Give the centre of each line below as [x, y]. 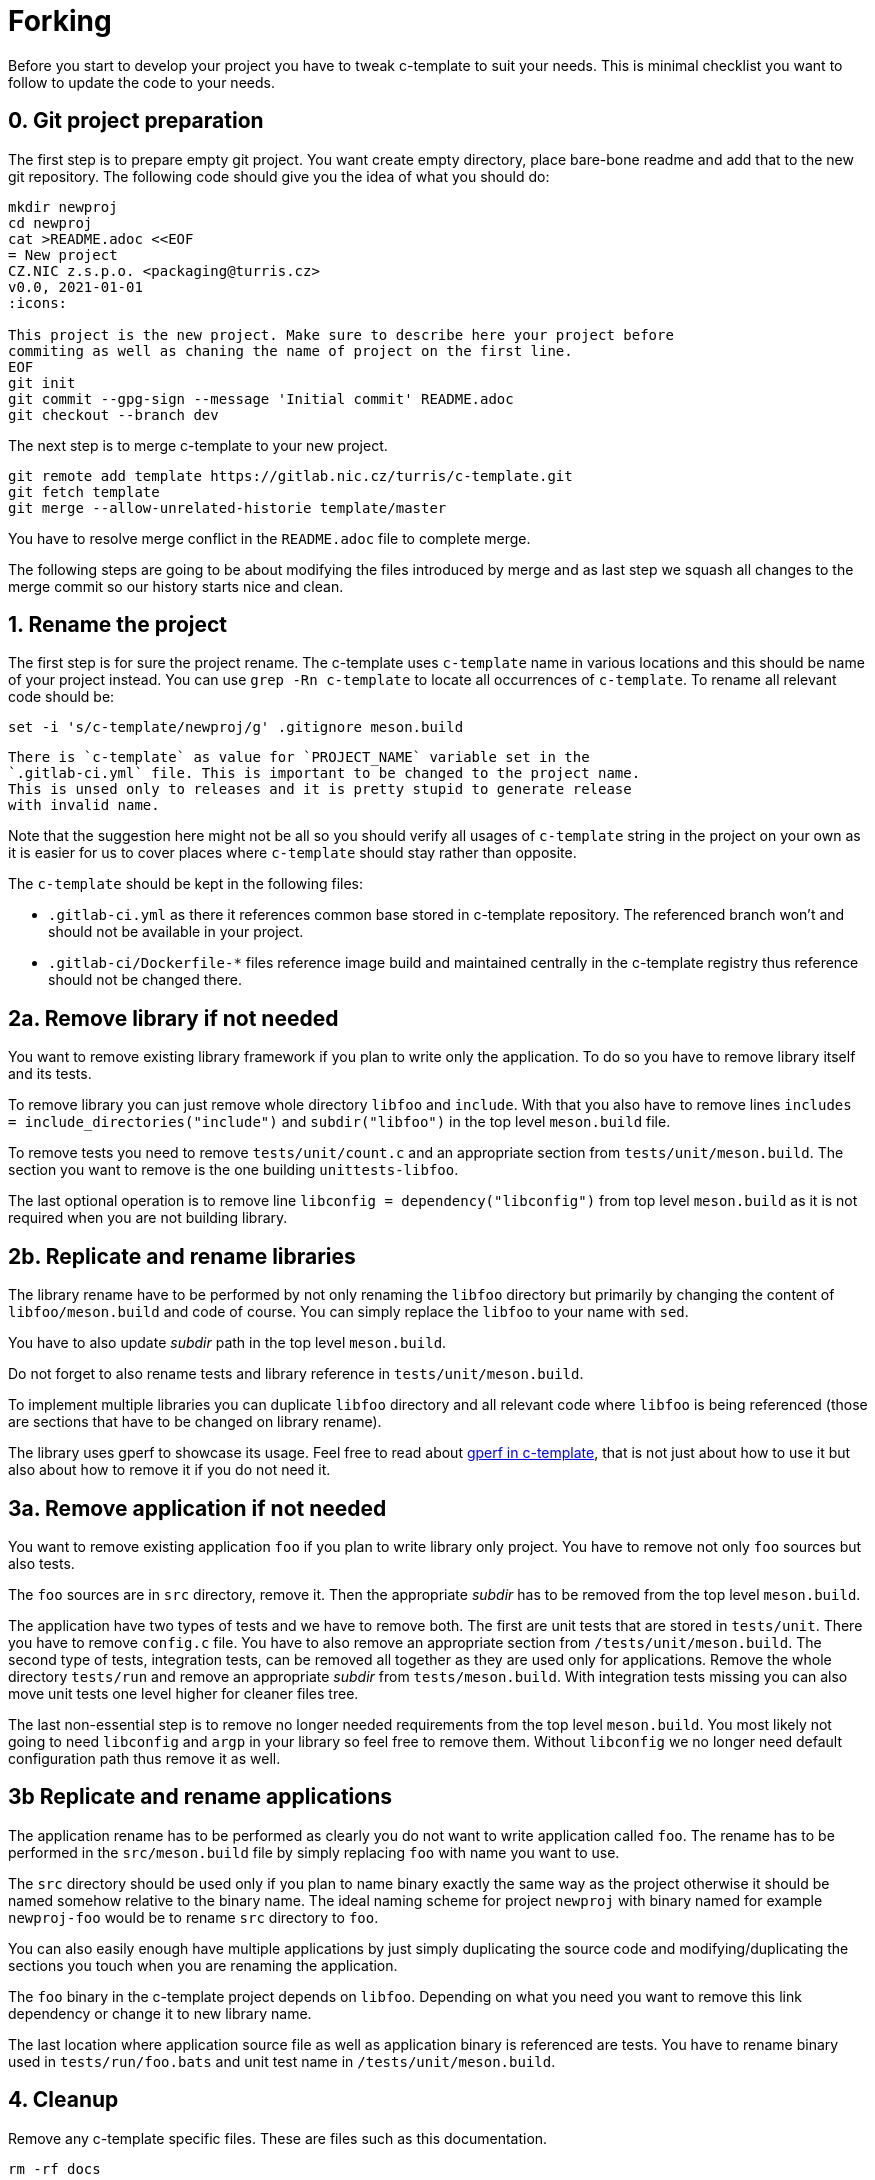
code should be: [61, 697]
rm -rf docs [54, 2168]
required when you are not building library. [148, 1218]
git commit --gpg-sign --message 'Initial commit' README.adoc [261, 398]
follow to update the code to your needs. [141, 82]
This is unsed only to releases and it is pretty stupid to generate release [320, 789]
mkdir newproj [63, 206]
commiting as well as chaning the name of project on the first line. [290, 350]
